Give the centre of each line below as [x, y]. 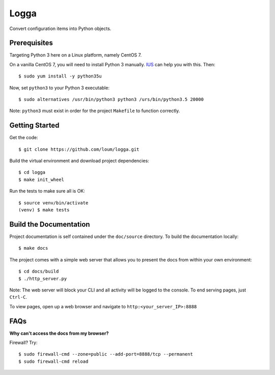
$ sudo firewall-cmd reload [53, 361]
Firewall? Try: [23, 342]
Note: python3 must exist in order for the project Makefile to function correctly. [95, 111]
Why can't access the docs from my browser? [59, 333]
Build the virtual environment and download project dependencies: [79, 161]
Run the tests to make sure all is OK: [47, 191]
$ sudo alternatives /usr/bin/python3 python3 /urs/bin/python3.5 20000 [111, 100]
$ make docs [33, 248]
